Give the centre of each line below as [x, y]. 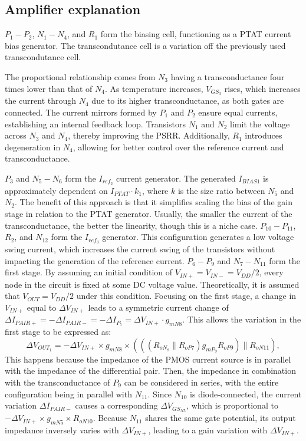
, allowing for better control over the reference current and [178, 147]
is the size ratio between [221, 190]
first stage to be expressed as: [58, 332]
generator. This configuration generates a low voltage [198, 237]
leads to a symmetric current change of [158, 307]
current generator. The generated [176, 178]
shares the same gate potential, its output [221, 418]
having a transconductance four [228, 76]
